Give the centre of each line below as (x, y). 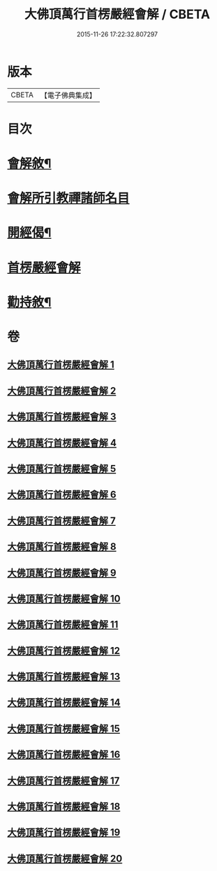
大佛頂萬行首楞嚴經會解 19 (64, 833)
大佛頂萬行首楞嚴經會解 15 (64, 729)
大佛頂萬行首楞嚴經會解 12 (64, 651)
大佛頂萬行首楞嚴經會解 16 (64, 754)
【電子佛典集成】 (68, 95)
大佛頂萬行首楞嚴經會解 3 (62, 417)
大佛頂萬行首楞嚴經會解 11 (63, 625)
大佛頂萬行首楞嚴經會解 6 (62, 495)
